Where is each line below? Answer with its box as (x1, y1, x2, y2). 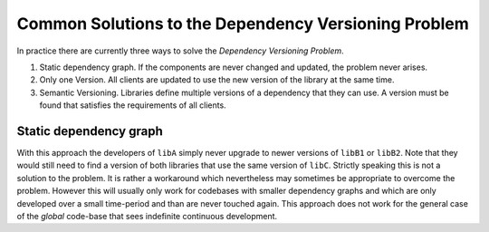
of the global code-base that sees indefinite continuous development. (16, 210, 278, 221)
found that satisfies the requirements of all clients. (39, 100, 226, 111)
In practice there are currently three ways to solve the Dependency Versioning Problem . (16, 45, 344, 56)
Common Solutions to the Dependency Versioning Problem (16, 14, 470, 34)
